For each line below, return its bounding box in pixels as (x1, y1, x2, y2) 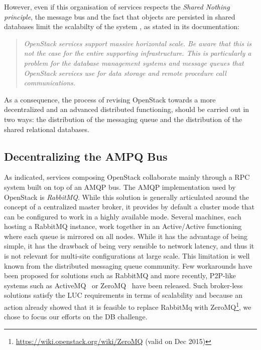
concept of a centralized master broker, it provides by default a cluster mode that (4, 201, 254, 212)
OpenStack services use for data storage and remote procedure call (24, 67, 226, 78)
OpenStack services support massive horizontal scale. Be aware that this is (24, 38, 252, 48)
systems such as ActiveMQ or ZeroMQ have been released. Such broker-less (4, 280, 243, 290)
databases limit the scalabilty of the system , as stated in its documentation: (4, 21, 239, 32)
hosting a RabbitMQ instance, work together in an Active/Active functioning (4, 221, 242, 231)
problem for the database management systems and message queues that (24, 57, 244, 68)
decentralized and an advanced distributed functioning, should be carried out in (4, 104, 249, 114)
